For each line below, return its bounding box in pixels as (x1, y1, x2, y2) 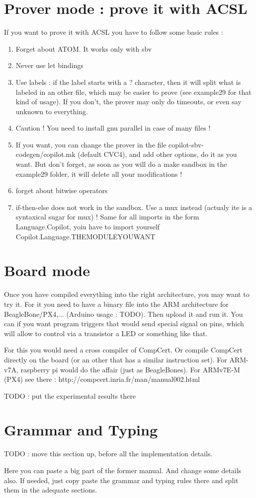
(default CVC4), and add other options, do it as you (78, 149, 237, 159)
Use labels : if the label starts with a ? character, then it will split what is (15, 76, 241, 87)
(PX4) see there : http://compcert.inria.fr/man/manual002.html (4, 374, 200, 384)
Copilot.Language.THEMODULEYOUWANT (15, 231, 156, 241)
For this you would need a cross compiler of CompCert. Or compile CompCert (4, 345, 243, 355)
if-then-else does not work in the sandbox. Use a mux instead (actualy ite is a (15, 202, 253, 212)
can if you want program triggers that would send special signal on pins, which (4, 318, 244, 329)
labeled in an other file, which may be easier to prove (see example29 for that (15, 86, 252, 97)
